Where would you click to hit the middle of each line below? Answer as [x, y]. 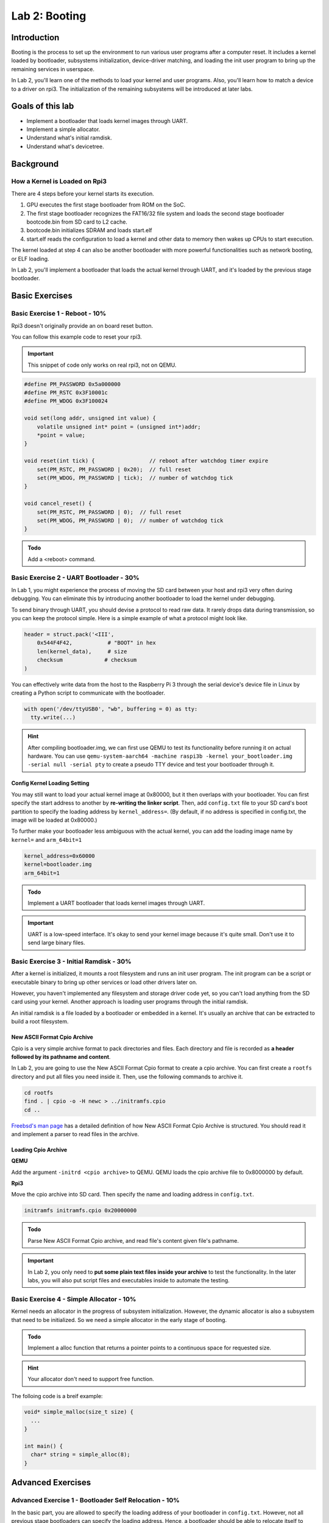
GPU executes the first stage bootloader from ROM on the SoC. [106, 205]
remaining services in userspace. [53, 69]
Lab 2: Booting [49, 16]
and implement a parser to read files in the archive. [75, 1134]
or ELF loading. [30, 258]
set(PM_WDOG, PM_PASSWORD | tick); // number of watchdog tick [135, 478]
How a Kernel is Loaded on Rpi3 [59, 182]
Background [35, 164]
